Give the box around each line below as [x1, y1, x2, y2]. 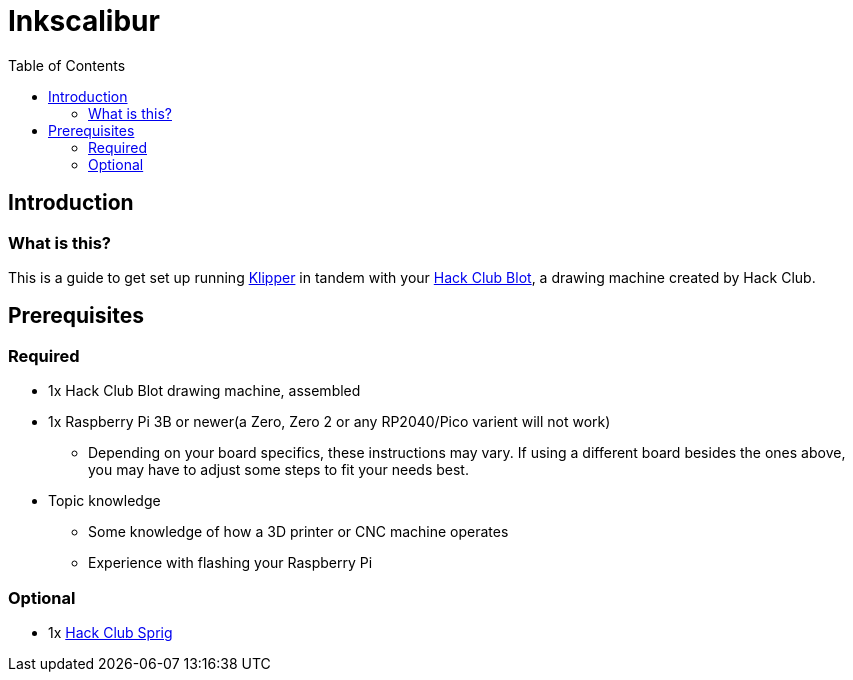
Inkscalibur [8, 4, 160, 38]
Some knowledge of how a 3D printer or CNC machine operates [88, 523, 509, 541]
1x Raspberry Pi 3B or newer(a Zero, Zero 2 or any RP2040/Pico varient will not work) [48, 413, 611, 431]
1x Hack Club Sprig [48, 623, 173, 641]
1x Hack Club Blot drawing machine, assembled [48, 382, 361, 400]
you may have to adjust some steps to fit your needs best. [88, 461, 469, 479]
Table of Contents [8, 56, 126, 74]
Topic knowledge [48, 492, 161, 510]
